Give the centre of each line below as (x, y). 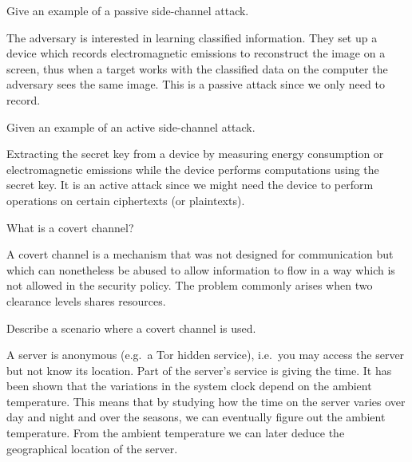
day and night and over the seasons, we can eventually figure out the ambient (196, 417)
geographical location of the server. (92, 448)
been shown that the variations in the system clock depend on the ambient (189, 386)
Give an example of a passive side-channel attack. (128, 10)
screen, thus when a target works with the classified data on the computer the (197, 68)
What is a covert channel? (70, 227)
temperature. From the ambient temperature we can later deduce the (176, 433)
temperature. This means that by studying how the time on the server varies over (206, 401)
